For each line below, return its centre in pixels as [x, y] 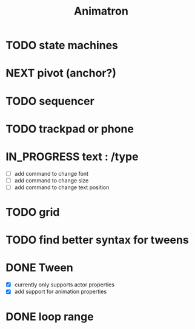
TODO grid [33, 213]
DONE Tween [39, 268]
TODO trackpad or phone [70, 129]
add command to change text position [62, 187]
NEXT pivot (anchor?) [61, 73]
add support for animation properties [61, 292]
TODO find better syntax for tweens [97, 240]
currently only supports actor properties [64, 285]
